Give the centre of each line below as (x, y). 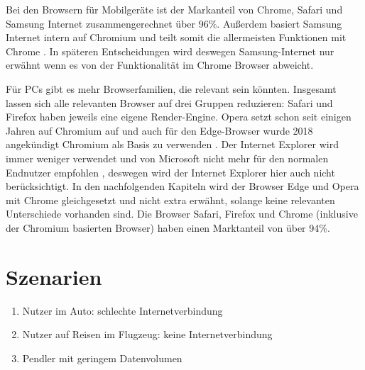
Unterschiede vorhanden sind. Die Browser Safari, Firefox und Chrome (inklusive (182, 214)
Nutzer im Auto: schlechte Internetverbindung (122, 310)
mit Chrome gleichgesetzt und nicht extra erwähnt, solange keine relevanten (170, 200)
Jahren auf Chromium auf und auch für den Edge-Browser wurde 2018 (159, 130)
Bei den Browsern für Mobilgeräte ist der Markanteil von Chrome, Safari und (174, 9)
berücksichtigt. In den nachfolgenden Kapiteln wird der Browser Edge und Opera (182, 186)
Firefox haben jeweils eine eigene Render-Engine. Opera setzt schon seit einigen (179, 117)
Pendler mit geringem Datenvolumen (102, 358)
